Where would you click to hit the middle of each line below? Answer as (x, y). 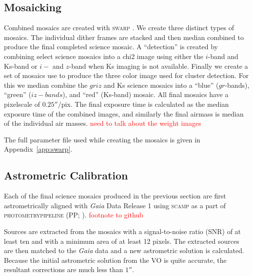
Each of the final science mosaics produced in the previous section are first (115, 196)
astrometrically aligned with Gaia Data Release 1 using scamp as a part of (115, 205)
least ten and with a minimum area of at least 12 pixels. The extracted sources (122, 241)
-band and (223, 56)
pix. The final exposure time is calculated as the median (145, 104)
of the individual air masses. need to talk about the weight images (103, 123)
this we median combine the (46, 85)
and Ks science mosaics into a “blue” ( (161, 85)
